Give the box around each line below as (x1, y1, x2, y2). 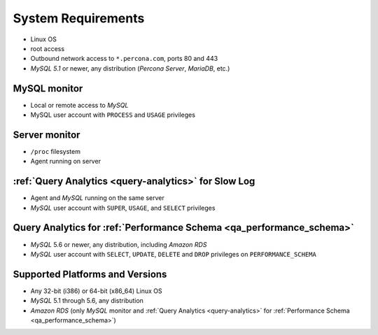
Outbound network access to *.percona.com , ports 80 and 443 (30, 55, 218, 63)
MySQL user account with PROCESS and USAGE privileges (30, 111, 196, 119)
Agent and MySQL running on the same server (30, 194, 164, 202)
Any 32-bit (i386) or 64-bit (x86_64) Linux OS (30, 287, 162, 295)
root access (30, 44, 65, 52)
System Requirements (13, 10, 145, 26)
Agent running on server (30, 157, 101, 166)
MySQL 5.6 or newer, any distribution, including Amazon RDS (30, 240, 207, 248)
